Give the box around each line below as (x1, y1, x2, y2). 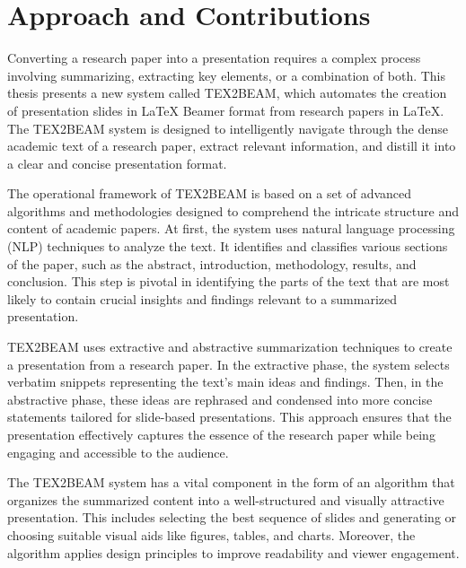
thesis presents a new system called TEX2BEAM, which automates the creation (7, 83, 447, 102)
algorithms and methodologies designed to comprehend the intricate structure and (7, 201, 459, 220)
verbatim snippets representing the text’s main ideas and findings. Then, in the (7, 372, 444, 391)
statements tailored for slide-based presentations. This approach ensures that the (7, 407, 452, 426)
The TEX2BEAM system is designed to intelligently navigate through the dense (7, 118, 448, 137)
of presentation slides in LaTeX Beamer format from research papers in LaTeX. (7, 100, 444, 119)
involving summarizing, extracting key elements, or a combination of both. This (7, 66, 446, 84)
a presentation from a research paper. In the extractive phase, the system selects (7, 354, 450, 373)
